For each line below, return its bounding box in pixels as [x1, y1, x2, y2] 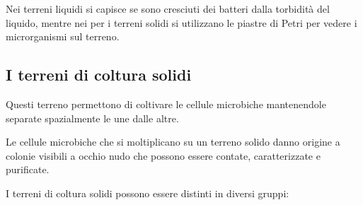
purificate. [6, 162, 50, 177]
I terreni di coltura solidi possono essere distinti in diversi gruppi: [6, 185, 289, 200]
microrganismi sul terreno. [6, 29, 120, 44]
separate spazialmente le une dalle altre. [6, 110, 179, 125]
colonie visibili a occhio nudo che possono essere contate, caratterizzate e [6, 148, 321, 163]
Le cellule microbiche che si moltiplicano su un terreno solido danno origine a [6, 134, 340, 149]
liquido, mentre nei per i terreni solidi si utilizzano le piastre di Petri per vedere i [6, 15, 357, 30]
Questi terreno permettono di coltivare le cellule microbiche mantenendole [6, 96, 326, 111]
